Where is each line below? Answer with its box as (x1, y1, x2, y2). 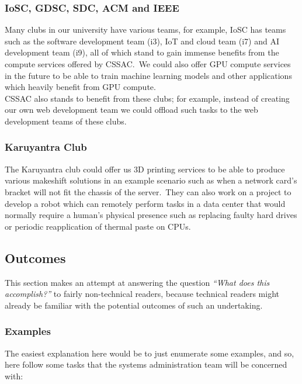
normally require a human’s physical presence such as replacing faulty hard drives (5, 209, 297, 221)
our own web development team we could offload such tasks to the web (5, 103, 258, 116)
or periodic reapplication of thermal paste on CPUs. (5, 220, 191, 232)
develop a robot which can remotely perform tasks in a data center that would (5, 197, 286, 209)
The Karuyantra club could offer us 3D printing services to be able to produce (5, 162, 285, 175)
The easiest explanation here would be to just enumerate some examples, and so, (5, 347, 294, 359)
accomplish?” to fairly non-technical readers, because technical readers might (5, 288, 280, 300)
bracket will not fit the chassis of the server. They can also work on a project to (5, 185, 291, 198)
